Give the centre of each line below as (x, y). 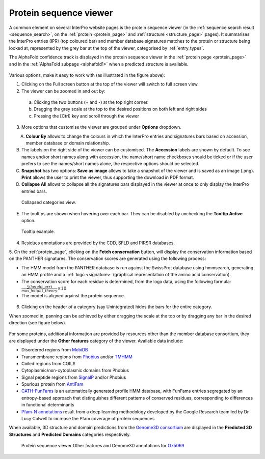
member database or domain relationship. (68, 143)
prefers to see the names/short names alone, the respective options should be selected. (110, 164)
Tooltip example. (38, 231)
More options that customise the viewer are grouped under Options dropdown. (101, 127)
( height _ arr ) (41, 287)
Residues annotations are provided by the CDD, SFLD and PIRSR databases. (98, 243)
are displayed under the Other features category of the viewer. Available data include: (96, 341)
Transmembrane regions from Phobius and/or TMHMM (77, 357)
